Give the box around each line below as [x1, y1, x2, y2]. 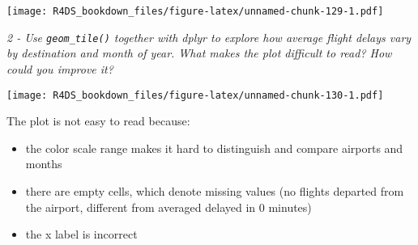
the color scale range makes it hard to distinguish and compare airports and [25, 139, 403, 156]
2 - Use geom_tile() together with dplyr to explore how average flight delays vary [6, 28, 412, 45]
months [25, 155, 62, 172]
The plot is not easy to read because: [6, 112, 190, 129]
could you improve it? [6, 60, 113, 77]
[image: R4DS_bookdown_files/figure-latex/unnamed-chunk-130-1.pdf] [6, 89, 384, 101]
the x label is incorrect [25, 226, 138, 243]
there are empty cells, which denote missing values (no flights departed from [25, 182, 404, 199]
